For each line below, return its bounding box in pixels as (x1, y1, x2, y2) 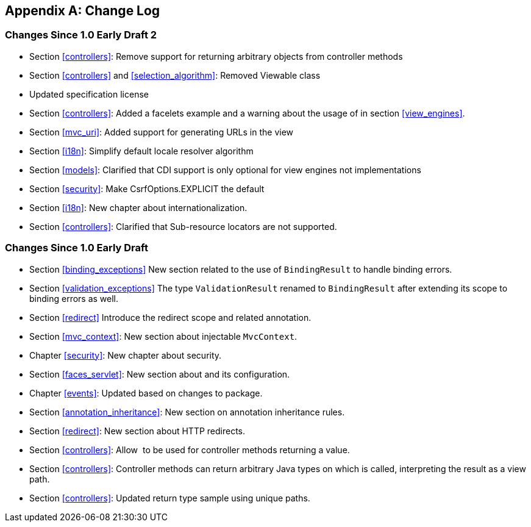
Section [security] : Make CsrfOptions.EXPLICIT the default (29, 183, 265, 194)
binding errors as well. (29, 293, 119, 304)
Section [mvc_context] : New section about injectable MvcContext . (29, 331, 298, 342)
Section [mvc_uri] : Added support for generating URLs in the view (29, 126, 294, 137)
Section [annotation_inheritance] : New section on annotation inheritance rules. (29, 406, 345, 417)
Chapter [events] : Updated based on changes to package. (29, 387, 263, 398)
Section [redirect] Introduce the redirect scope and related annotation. (29, 312, 312, 323)
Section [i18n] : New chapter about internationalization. (29, 202, 248, 213)
